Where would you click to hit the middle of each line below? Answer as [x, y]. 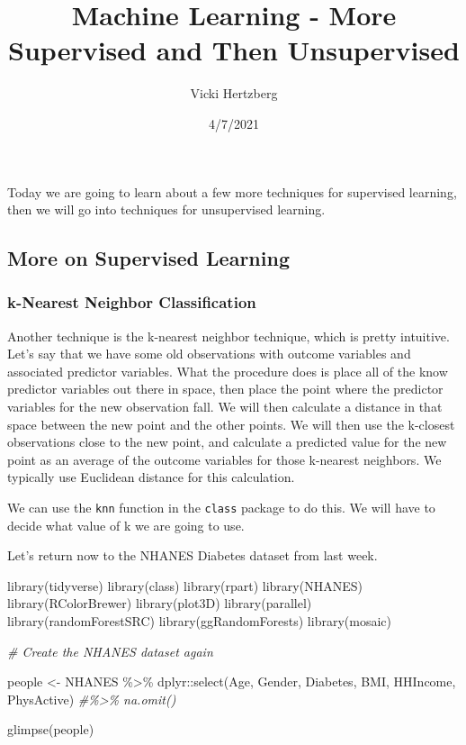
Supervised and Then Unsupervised [234, 50]
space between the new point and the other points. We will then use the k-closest [231, 424]
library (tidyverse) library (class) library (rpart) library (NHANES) [185, 585]
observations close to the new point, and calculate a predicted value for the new [227, 442]
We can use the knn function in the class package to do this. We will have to [221, 508]
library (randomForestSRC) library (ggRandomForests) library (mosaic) [199, 621]
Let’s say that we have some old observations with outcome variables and [209, 354]
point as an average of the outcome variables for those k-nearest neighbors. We [224, 459]
